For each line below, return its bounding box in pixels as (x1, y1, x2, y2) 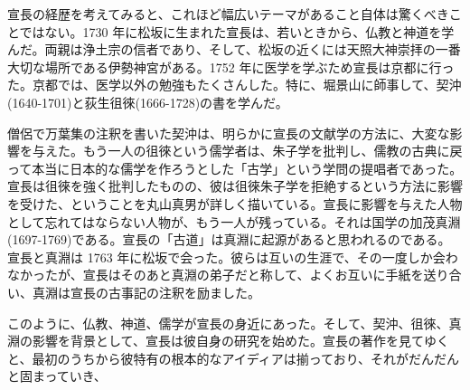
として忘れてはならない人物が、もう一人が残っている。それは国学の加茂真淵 (7, 212, 461, 231)
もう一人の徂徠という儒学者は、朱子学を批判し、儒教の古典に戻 (82, 141, 463, 160)
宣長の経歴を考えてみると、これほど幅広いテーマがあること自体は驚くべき (7, 5, 449, 23)
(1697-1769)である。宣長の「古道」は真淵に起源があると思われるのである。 (7, 230, 451, 249)
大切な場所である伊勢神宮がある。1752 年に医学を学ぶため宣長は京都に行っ (7, 57, 455, 76)
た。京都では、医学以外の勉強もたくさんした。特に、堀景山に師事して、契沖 (7, 75, 462, 94)
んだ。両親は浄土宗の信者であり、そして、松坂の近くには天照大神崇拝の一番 (7, 40, 461, 59)
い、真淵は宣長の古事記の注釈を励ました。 (7, 282, 260, 301)
